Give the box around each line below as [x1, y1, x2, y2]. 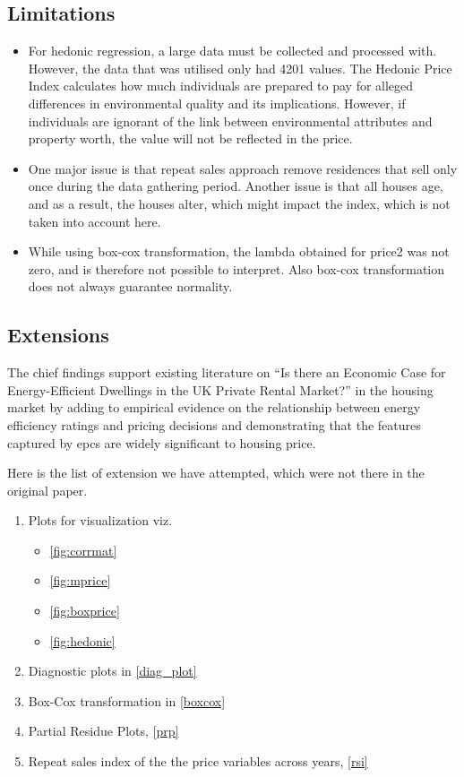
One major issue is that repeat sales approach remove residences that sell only [28, 159, 458, 177]
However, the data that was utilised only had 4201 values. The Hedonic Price [28, 58, 452, 77]
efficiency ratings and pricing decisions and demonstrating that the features [7, 415, 421, 434]
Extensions [7, 321, 109, 349]
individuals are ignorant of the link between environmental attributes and [28, 111, 433, 130]
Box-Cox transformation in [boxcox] [28, 691, 226, 710]
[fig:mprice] [49, 571, 111, 590]
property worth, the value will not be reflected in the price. [28, 129, 353, 148]
